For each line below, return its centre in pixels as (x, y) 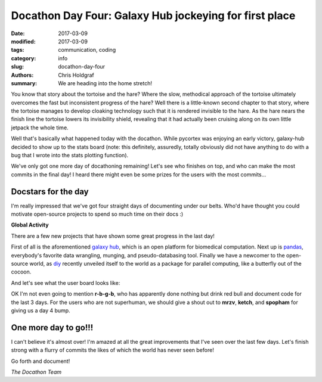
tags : (18, 50)
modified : (23, 41)
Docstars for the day (50, 192)
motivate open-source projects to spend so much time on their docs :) (97, 214)
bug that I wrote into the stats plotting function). (70, 156)
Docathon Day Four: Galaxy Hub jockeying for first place (153, 15)
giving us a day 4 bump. (41, 310)
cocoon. (21, 272)
